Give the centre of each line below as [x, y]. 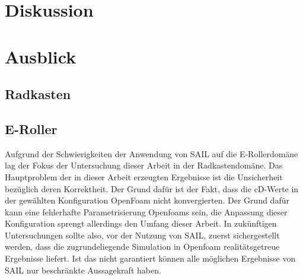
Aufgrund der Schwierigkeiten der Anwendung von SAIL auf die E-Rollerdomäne [151, 153]
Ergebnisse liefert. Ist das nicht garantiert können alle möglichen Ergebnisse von [150, 258]
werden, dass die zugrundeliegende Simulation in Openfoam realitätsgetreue [142, 246]
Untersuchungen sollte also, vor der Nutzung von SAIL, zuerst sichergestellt [142, 235]
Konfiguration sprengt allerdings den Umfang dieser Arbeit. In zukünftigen [141, 223]
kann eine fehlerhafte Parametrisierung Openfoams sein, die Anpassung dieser [146, 211]
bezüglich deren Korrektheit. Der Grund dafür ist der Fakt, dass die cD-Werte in [152, 188]
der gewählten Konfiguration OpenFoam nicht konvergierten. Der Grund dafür [147, 200]
